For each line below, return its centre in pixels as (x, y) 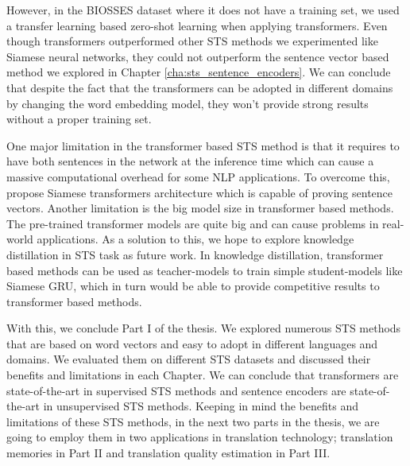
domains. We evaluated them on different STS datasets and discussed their (189, 359)
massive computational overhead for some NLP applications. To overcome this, (198, 176)
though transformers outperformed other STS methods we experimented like (192, 41)
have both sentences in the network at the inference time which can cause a (190, 161)
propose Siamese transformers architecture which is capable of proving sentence (200, 192)
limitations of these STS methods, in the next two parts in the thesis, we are (193, 421)
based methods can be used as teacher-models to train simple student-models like (205, 270)
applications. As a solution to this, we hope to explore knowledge (195, 239)
